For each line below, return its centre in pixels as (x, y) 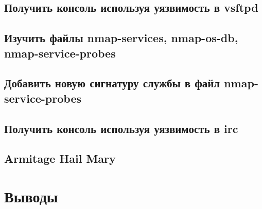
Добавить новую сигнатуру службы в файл (112, 83)
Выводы (31, 196)
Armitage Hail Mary (60, 158)
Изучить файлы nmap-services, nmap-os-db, (121, 38)
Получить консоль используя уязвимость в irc (121, 128)
